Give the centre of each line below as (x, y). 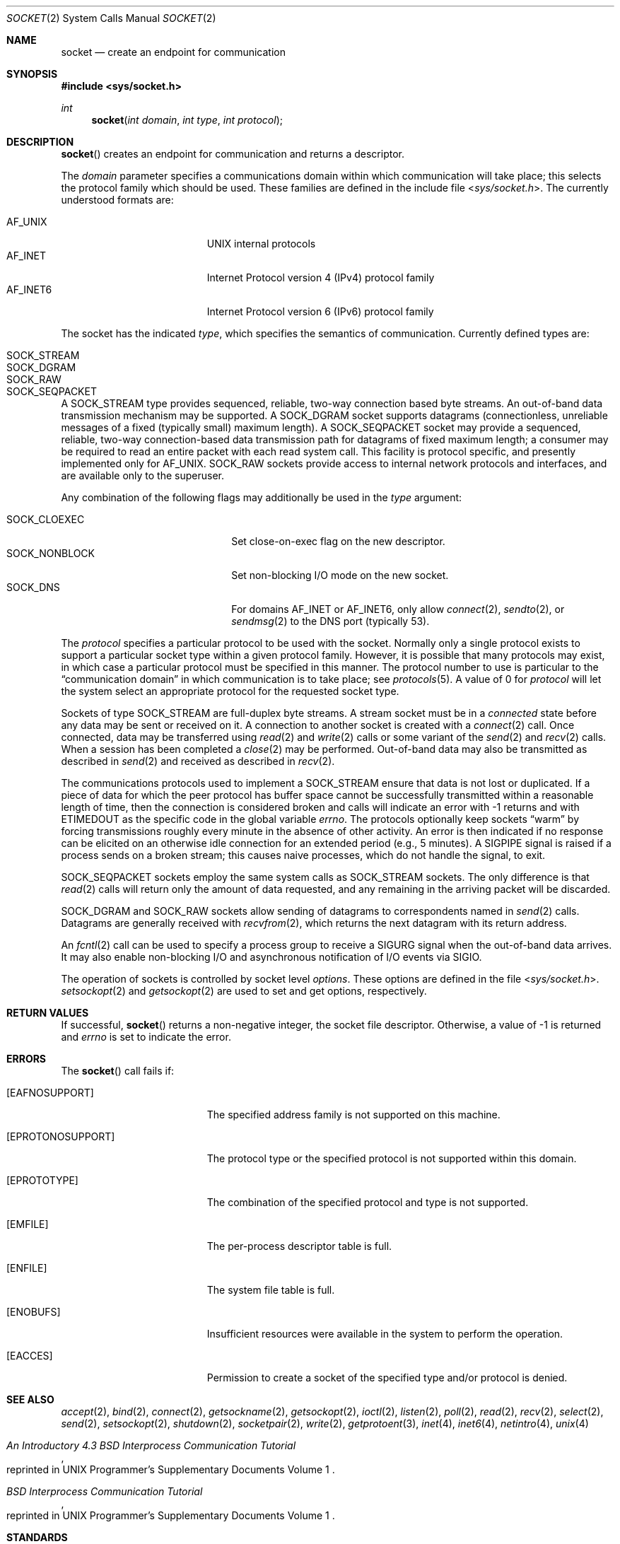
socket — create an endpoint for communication (173, 52)
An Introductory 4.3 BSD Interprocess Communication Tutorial (151, 1445)
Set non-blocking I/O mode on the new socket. (340, 575)
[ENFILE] (27, 1268)
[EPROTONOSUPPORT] (61, 1136)
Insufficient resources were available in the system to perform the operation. (385, 1334)
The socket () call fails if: (118, 1071)
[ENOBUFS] (34, 1312)
